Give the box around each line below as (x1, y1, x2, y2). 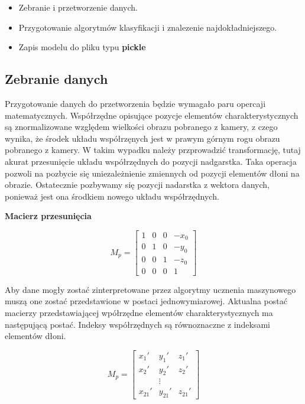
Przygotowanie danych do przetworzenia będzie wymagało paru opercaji (5, 97, 266, 109)
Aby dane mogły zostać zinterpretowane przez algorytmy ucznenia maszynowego (5, 283, 296, 295)
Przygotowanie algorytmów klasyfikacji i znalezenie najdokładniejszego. (18, 21, 277, 33)
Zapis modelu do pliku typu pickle (18, 41, 146, 53)
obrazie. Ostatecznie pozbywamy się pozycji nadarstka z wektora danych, (5, 178, 270, 191)
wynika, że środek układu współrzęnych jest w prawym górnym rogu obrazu (5, 132, 280, 144)
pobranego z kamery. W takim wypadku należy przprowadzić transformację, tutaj (5, 144, 301, 156)
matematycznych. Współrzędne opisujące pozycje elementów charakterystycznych (5, 109, 298, 121)
